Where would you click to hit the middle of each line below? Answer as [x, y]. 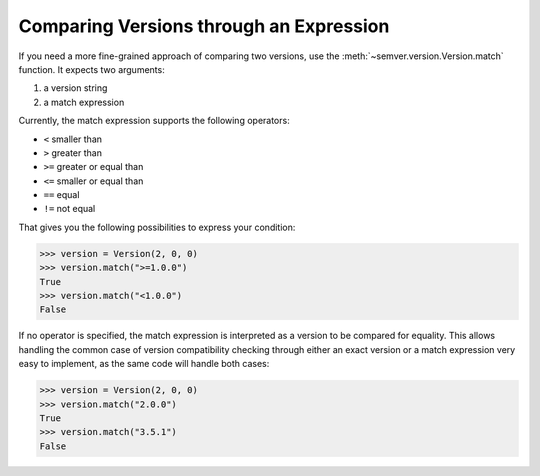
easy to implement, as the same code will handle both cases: [144, 364]
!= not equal [69, 209]
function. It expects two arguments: [91, 69]
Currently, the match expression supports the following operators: [154, 121]
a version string [75, 88]
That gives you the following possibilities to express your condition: [157, 227]
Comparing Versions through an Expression [204, 26]
